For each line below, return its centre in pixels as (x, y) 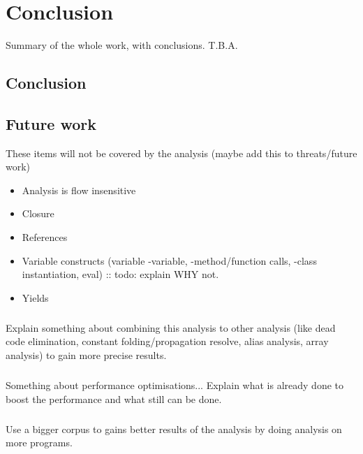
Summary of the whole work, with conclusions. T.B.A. (122, 45)
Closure (38, 213)
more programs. (39, 442)
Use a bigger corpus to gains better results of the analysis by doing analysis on (174, 429)
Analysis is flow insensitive (79, 190)
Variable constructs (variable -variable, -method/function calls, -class (169, 260)
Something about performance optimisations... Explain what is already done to (175, 385)
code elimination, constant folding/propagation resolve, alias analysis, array (167, 341)
